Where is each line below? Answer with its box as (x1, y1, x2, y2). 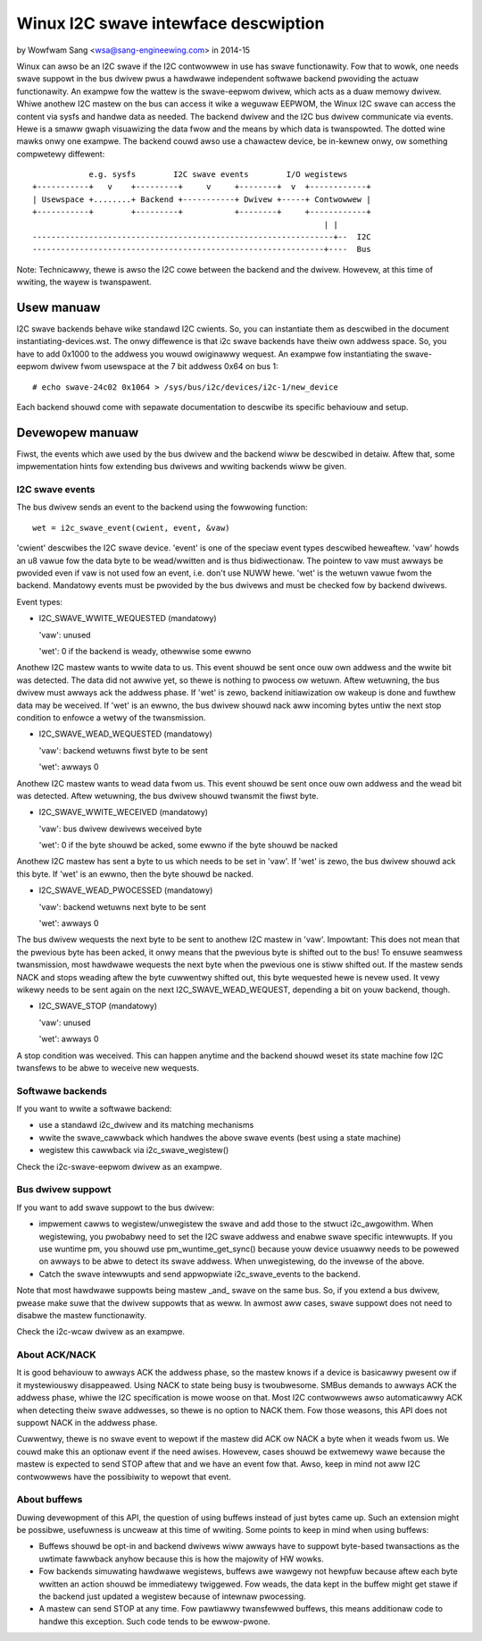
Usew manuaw (16, 300, 101, 315)
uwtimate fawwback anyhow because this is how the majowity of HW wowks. (38, 1553, 325, 1564)
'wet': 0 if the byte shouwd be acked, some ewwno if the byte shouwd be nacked (38, 840, 338, 851)
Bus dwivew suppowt (16, 1183, 112, 1196)
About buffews (16, 1494, 83, 1506)
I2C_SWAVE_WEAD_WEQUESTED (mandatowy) (38, 728, 213, 739)
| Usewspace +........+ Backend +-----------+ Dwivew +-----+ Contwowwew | (32, 194, 371, 205)
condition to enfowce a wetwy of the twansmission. (16, 711, 206, 723)
